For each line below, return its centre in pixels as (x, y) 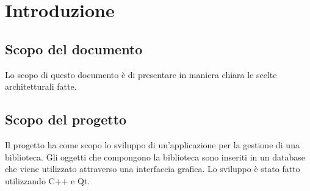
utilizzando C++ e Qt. (48, 180)
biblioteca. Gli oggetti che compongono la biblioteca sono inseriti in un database (155, 157)
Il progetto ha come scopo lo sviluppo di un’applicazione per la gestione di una (152, 144)
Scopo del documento (74, 49)
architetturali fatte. (41, 86)
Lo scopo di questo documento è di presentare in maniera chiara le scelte (141, 74)
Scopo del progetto (66, 119)
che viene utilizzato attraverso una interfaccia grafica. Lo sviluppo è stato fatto (153, 169)
